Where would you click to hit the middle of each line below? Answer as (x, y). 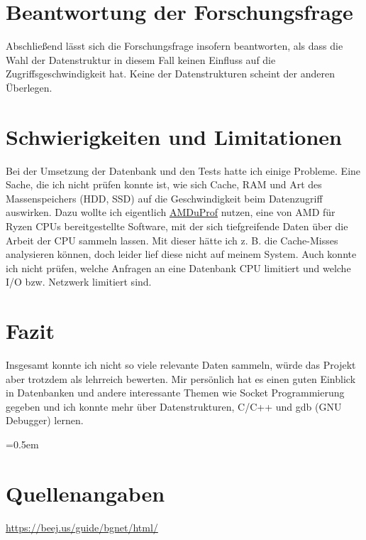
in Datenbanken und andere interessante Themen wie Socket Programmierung (175, 393)
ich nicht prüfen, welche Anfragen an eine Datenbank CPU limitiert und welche (178, 268)
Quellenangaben (85, 493)
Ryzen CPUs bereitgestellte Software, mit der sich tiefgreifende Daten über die (177, 226)
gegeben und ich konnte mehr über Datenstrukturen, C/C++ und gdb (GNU (174, 406)
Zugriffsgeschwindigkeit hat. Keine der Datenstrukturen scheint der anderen (170, 74)
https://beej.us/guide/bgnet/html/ (82, 527)
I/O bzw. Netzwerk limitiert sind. (79, 282)
